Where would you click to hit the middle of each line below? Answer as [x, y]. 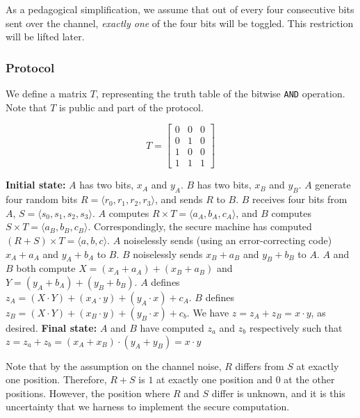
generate [333, 185]
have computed [172, 327]
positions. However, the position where [88, 393]
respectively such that [296, 327]
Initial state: [36, 185]
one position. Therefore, [56, 379]
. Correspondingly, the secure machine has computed [200, 226]
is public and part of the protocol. [131, 107]
